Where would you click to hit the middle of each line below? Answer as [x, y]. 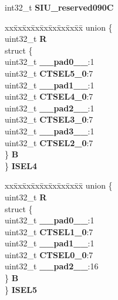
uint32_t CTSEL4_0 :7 [49, 96]
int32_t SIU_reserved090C [59, 7]
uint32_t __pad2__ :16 [52, 266]
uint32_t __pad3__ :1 [50, 131]
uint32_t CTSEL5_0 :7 [49, 73]
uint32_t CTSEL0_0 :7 [49, 254]
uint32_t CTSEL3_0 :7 [49, 119]
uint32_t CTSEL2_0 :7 [49, 142]
